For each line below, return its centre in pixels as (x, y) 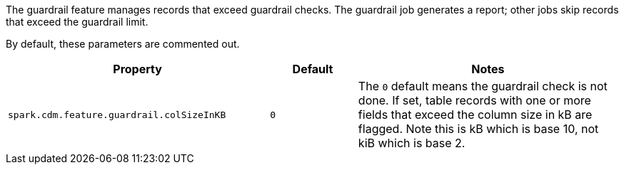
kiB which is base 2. (412, 143)
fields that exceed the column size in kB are (475, 115)
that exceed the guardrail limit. (77, 22)
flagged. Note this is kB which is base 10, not (478, 129)
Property (137, 69)
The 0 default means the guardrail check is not (483, 86)
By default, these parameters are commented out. (123, 44)
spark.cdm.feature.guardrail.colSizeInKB (117, 115)
